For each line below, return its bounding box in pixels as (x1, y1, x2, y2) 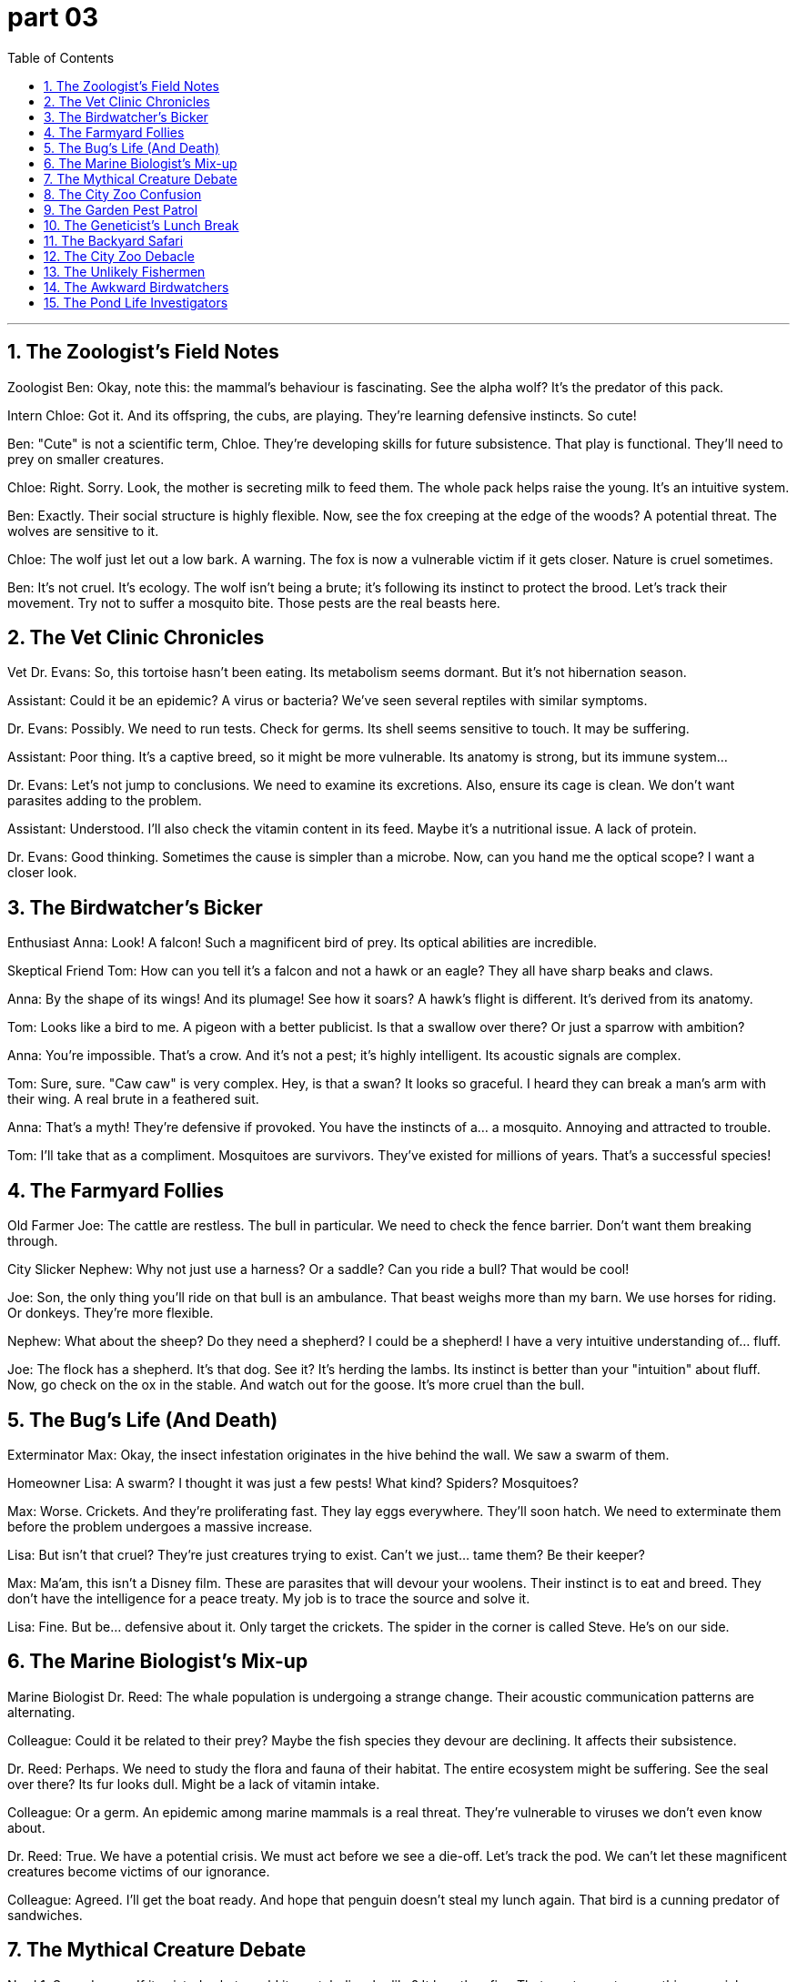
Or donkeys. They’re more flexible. (7, 1305, 214, 1321)
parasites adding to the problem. (7, 793, 202, 809)
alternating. (7, 1704, 76, 1720)
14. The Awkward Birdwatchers (44, 278, 229, 295)
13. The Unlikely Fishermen (44, 263, 206, 279)
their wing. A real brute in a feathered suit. (7, 1091, 259, 1107)
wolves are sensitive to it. (7, 522, 159, 539)
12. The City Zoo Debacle (44, 248, 195, 264)
